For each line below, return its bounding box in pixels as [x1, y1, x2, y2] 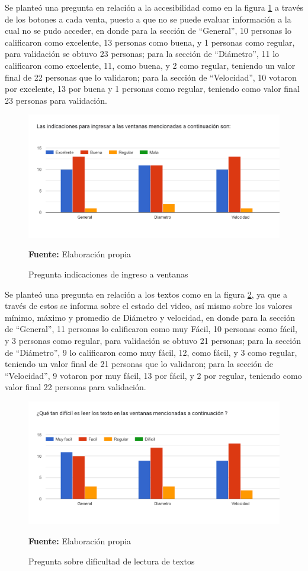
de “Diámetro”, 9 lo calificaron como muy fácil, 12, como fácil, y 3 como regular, [5, 346, 297, 358]
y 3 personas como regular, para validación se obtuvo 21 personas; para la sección [5, 334, 301, 346]
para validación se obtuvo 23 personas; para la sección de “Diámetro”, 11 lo [5, 47, 280, 60]
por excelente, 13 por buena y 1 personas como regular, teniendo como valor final [5, 82, 300, 95]
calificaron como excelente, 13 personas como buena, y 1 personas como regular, [5, 36, 295, 48]
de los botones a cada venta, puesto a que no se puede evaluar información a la [5, 12, 291, 25]
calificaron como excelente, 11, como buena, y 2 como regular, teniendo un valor [5, 59, 296, 71]
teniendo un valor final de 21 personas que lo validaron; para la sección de [5, 358, 274, 370]
